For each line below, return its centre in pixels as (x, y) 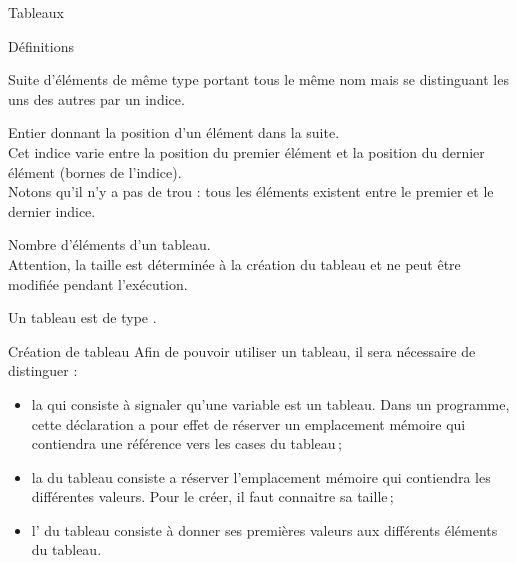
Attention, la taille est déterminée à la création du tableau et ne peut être (234, 263)
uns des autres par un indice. (96, 98)
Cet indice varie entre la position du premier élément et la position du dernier (246, 151)
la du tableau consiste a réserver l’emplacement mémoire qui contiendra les (261, 476)
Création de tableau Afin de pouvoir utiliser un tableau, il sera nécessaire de (242, 350)
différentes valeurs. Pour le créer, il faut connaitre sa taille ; (212, 496)
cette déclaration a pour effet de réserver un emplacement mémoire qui (248, 423)
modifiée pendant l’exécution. (98, 283)
